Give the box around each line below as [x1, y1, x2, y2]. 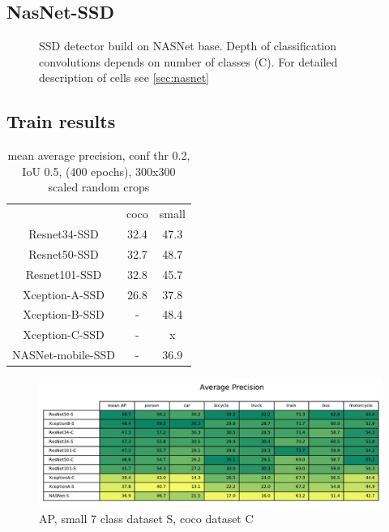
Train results [6, 109, 116, 134]
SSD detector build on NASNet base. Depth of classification [39, 37, 337, 54]
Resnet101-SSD [25, 265, 102, 282]
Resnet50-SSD [28, 245, 99, 262]
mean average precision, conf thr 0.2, [7, 147, 190, 164]
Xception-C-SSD [23, 326, 105, 343]
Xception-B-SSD [23, 306, 105, 323]
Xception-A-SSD [23, 285, 105, 302]
